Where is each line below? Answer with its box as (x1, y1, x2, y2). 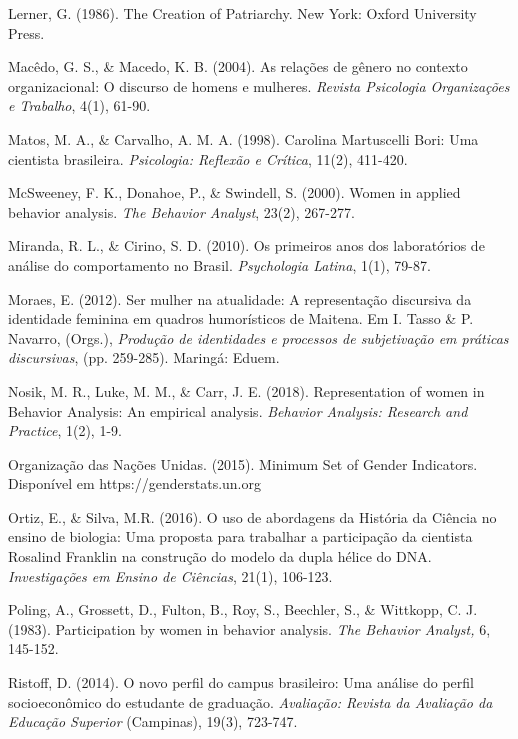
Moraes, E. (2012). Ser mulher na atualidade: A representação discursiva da (8, 288, 472, 309)
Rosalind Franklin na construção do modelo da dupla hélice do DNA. (8, 546, 432, 567)
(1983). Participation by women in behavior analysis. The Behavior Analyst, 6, (8, 618, 491, 639)
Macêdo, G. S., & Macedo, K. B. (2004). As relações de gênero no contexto (8, 56, 468, 77)
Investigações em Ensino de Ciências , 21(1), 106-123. (8, 565, 333, 586)
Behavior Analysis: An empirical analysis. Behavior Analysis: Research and (8, 400, 468, 421)
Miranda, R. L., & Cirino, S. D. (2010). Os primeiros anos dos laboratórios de (8, 235, 485, 256)
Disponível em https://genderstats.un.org (8, 473, 261, 494)
